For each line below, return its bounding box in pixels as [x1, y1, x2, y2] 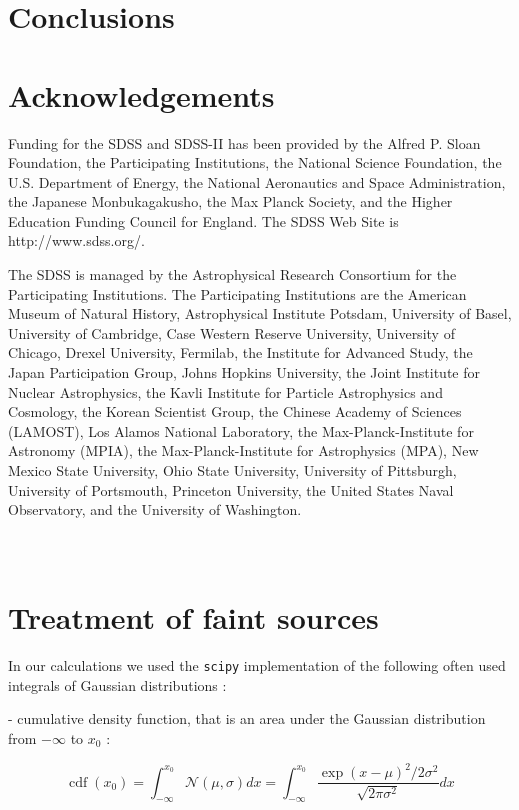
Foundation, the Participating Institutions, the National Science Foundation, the [8, 152, 502, 173]
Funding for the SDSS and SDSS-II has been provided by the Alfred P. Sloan [8, 132, 481, 153]
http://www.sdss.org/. [8, 230, 145, 251]
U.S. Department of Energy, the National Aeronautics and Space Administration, [8, 171, 506, 192]
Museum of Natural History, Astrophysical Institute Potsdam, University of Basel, [8, 303, 512, 324]
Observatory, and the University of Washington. [8, 499, 302, 520]
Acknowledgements [8, 74, 275, 115]
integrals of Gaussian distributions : [8, 674, 227, 695]
